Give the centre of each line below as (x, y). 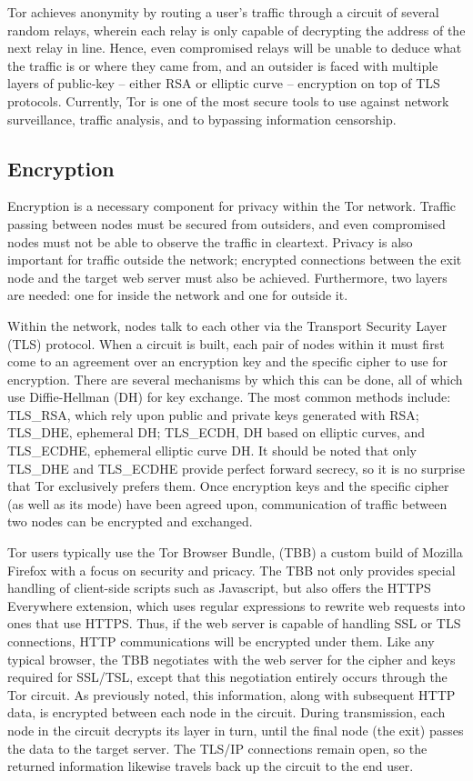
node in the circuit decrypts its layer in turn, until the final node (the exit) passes (236, 730)
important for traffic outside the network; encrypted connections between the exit (235, 260)
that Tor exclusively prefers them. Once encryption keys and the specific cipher (228, 486)
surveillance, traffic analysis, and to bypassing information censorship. (202, 119)
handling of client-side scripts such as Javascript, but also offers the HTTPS (219, 588)
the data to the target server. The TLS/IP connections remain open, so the (217, 748)
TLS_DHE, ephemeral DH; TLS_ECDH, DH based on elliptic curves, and (216, 432)
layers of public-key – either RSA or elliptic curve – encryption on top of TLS (224, 83)
